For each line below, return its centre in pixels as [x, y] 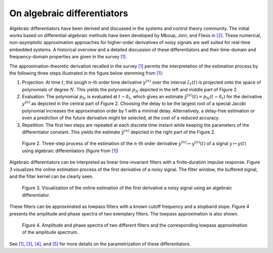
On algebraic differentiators [69, 13]
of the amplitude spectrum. [50, 232]
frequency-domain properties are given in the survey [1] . [68, 57]
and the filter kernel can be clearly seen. [51, 176]
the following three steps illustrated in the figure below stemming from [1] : [86, 73]
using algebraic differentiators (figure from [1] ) [70, 151]
